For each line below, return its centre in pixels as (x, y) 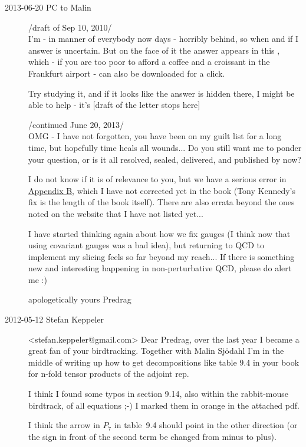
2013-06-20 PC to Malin (48, 7)
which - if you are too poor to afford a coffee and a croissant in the (149, 62)
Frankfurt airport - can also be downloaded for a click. (127, 73)
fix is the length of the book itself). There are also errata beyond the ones (162, 202)
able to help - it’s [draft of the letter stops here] (114, 105)
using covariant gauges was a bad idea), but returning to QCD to (146, 245)
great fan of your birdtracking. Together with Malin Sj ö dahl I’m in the (156, 351)
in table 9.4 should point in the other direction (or (206, 425)
